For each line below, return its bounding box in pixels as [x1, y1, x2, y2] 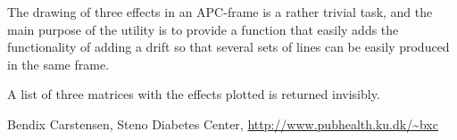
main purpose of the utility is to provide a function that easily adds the [7, 20, 399, 38]
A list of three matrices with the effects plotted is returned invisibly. [7, 85, 380, 103]
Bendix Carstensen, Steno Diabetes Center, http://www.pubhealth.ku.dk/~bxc [7, 114, 438, 133]
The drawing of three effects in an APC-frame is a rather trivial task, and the [7, 3, 433, 21]
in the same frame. [7, 54, 110, 73]
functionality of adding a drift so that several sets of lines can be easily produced [7, 37, 450, 56]
